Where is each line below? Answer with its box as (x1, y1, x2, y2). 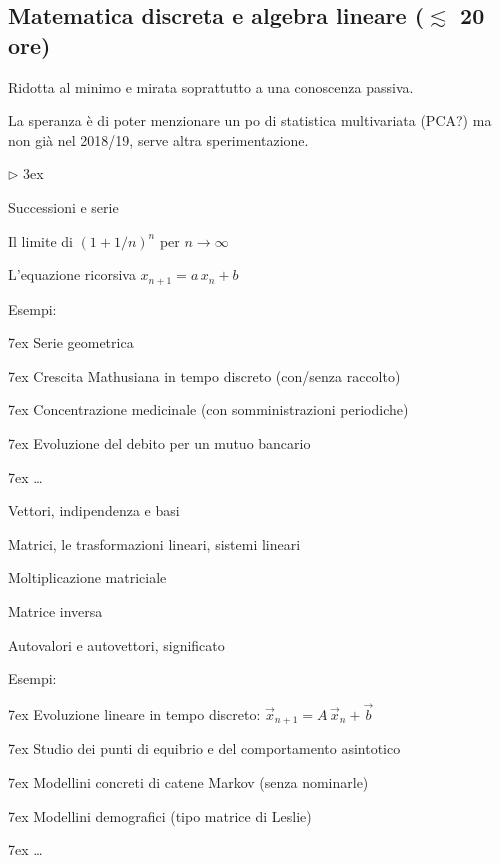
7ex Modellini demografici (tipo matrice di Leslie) (8, 805, 312, 826)
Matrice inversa (8, 600, 103, 621)
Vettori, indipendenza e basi (8, 500, 180, 521)
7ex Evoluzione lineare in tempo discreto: (8, 703, 261, 724)
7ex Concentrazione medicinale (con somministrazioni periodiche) (8, 399, 409, 420)
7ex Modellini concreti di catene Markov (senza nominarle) (8, 772, 369, 792)
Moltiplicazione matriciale (8, 567, 167, 588)
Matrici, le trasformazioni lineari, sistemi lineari (8, 533, 301, 554)
